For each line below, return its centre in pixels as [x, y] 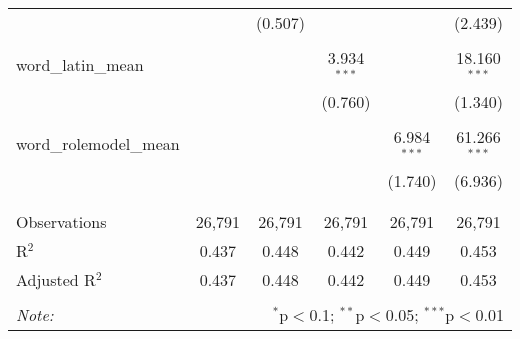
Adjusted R [56, 279]
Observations [61, 221]
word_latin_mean [80, 65]
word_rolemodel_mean [98, 144]
